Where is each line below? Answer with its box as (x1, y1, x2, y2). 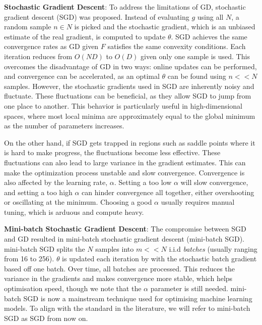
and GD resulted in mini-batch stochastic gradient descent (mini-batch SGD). (4, 234, 244, 244)
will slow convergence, (180, 177, 248, 188)
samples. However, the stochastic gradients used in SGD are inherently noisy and (4, 80, 254, 91)
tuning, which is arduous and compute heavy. (4, 206, 144, 217)
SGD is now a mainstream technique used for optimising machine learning (23, 293, 252, 303)
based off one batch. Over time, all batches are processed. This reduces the (4, 263, 235, 273)
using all (197, 11, 224, 22)
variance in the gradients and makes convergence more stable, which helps (4, 273, 233, 284)
